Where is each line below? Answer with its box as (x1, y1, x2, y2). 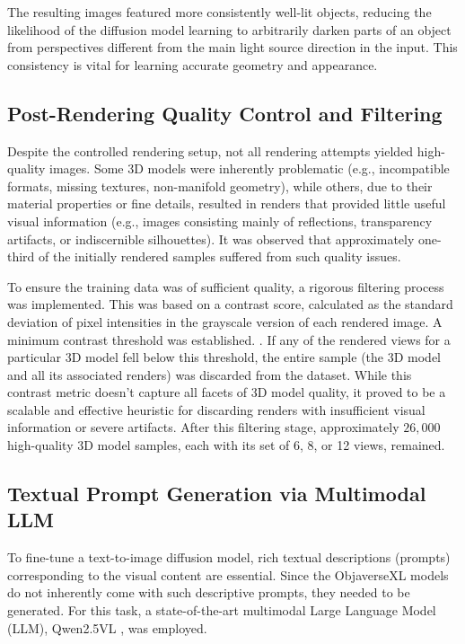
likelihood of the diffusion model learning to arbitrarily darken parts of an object (7, 20, 452, 39)
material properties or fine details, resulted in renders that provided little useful (7, 194, 446, 213)
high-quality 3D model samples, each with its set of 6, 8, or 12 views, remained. (7, 436, 445, 454)
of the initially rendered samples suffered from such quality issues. (39, 247, 401, 266)
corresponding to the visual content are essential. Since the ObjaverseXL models (7, 565, 449, 584)
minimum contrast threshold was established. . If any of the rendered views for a (7, 330, 451, 348)
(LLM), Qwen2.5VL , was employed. (7, 618, 207, 637)
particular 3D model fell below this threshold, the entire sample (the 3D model (7, 348, 441, 366)
